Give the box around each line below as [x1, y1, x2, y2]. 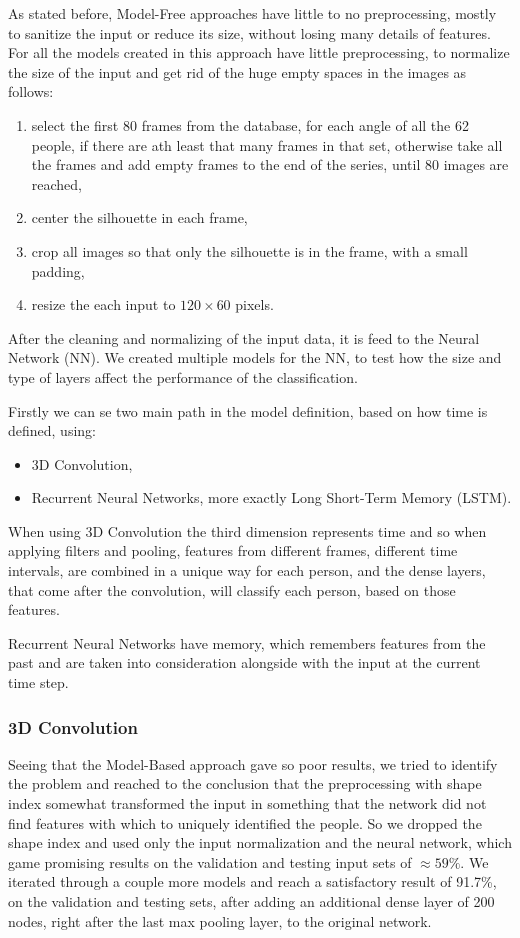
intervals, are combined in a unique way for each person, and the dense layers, [8, 560, 486, 581]
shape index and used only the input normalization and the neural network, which [8, 832, 512, 853]
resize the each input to [31, 294, 176, 315]
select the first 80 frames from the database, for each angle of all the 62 [31, 114, 469, 135]
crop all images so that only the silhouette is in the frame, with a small [31, 240, 468, 261]
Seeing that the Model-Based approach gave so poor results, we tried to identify [8, 753, 498, 774]
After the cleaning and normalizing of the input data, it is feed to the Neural [8, 327, 480, 348]
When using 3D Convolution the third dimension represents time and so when [8, 520, 487, 541]
